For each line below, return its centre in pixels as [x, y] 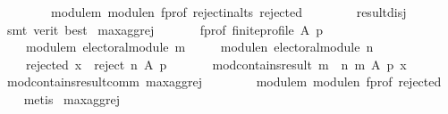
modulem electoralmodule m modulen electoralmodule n [199, 47]
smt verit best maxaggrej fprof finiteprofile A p [165, 29]
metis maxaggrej [72, 98]
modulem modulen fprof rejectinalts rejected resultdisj [228, 12]
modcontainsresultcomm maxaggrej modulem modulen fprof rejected [224, 81]
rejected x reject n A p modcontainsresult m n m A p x [216, 64]
